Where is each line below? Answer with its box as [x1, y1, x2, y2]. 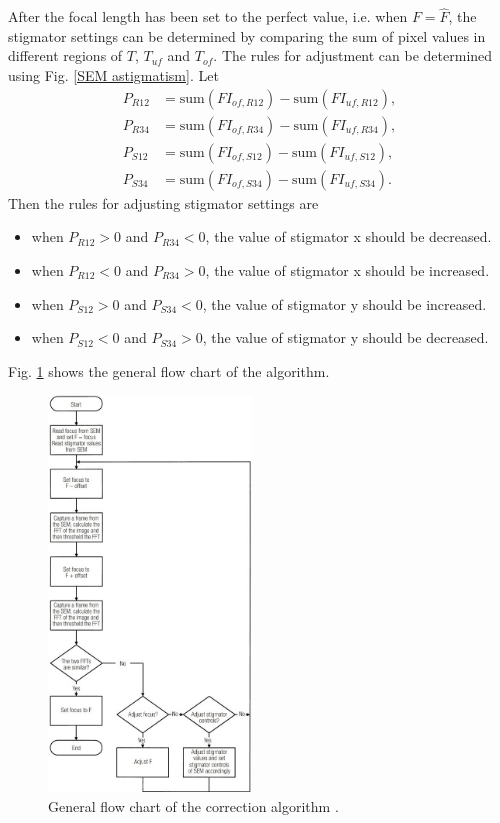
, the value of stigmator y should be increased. [202, 293, 487, 314]
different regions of [8, 45, 123, 66]
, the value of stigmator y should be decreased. [202, 327, 489, 348]
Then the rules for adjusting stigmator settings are [8, 192, 319, 213]
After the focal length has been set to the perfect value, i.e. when [8, 6, 408, 27]
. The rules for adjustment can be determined [213, 45, 493, 66]
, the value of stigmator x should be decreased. [205, 226, 492, 247]
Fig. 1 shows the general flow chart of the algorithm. [8, 360, 330, 381]
